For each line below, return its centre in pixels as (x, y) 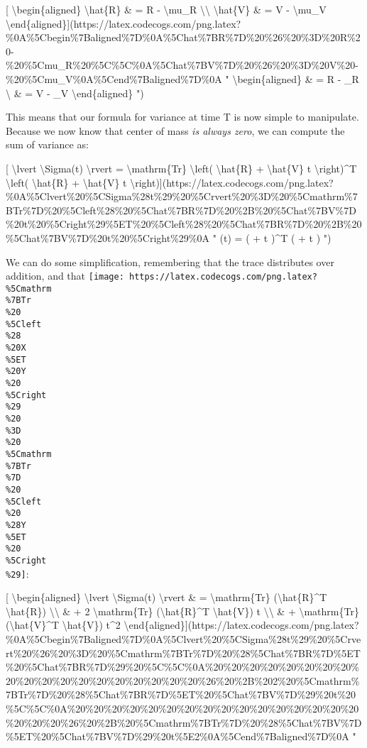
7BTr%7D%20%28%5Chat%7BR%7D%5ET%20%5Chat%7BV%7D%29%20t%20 (181, 694)
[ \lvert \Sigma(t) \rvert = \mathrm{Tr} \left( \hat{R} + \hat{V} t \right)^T (181, 168)
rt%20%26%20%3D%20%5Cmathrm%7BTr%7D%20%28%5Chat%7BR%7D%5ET (183, 653)
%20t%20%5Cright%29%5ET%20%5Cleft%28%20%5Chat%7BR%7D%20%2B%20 (184, 224)
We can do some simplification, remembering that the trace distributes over (170, 262)
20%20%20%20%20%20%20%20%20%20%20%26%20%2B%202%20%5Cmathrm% (183, 680)
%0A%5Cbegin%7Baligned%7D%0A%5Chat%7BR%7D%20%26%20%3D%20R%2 (183, 37)
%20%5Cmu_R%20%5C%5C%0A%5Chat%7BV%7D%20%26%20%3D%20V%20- (182, 65)
